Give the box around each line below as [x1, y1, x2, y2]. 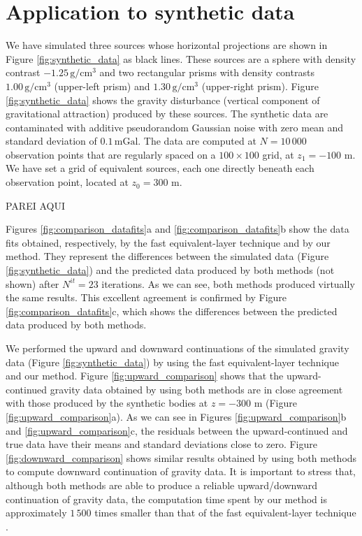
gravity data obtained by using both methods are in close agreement [50, 382, 343, 396]
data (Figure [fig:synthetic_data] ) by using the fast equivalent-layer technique [6, 354, 339, 369]
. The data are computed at [138, 133, 256, 148]
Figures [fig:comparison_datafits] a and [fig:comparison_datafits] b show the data [6, 222, 349, 236]
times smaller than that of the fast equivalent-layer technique [94, 505, 356, 520]
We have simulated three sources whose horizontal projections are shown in [6, 38, 328, 52]
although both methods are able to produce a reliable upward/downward [6, 477, 317, 492]
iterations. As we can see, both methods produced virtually [101, 276, 355, 291]
